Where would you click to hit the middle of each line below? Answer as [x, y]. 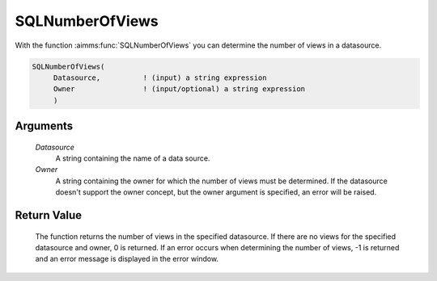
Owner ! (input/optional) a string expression [179, 89]
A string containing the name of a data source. [133, 158]
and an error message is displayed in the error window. [127, 259]
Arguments [44, 126]
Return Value [49, 215]
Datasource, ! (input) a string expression [160, 78]
